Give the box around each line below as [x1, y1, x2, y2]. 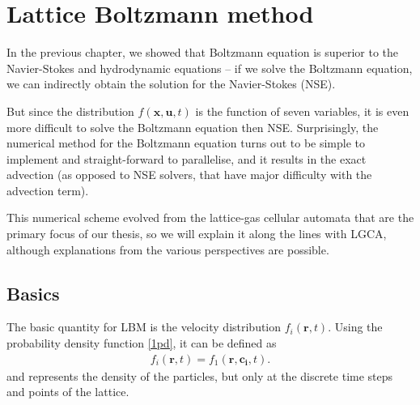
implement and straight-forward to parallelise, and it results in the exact [6, 150, 367, 167]
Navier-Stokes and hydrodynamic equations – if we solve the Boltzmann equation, [6, 59, 413, 76]
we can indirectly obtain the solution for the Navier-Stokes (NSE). [6, 75, 336, 92]
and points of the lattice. [6, 383, 129, 400]
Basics [6, 280, 60, 305]
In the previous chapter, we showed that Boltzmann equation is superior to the [6, 44, 399, 61]
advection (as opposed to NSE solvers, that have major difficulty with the [6, 166, 372, 183]
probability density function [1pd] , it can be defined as [6, 335, 277, 352]
